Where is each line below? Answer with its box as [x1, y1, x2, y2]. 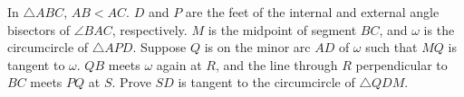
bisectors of [7, 20, 71, 39]
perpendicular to [355, 55, 448, 74]
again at [156, 55, 202, 74]
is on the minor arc [204, 38, 311, 57]
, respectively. [111, 20, 188, 39]
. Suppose [132, 38, 187, 57]
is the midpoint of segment [208, 20, 357, 39]
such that [365, 38, 418, 57]
